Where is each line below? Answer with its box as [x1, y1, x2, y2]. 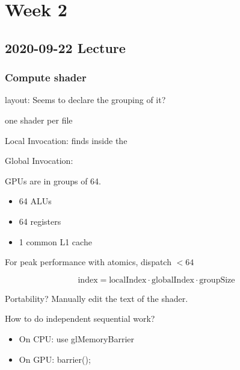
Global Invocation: [5, 154, 73, 167]
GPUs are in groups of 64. [5, 174, 101, 187]
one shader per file [5, 113, 73, 126]
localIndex [109, 275, 147, 284]
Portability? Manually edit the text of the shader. [5, 292, 188, 304]
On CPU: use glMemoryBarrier [19, 332, 134, 345]
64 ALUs [19, 195, 52, 207]
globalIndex [151, 275, 194, 284]
